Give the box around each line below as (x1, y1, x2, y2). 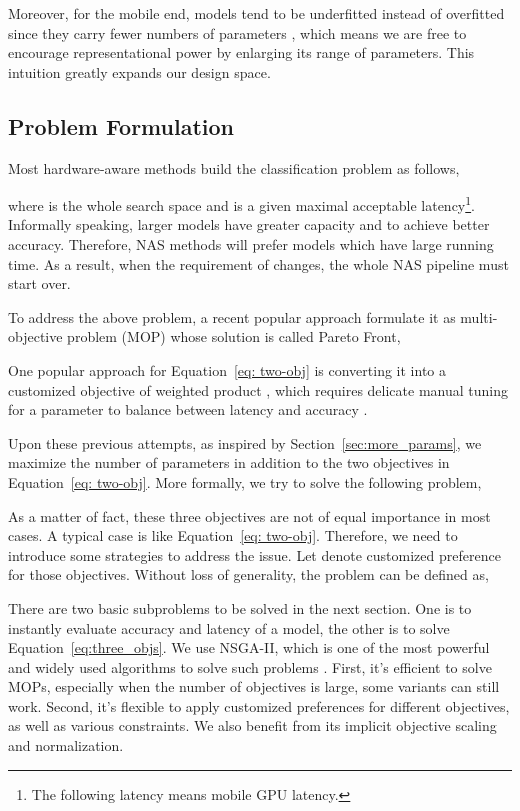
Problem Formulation (8, 110, 234, 141)
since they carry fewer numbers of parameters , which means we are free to (8, 22, 467, 43)
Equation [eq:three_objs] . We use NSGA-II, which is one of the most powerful (8, 637, 490, 658)
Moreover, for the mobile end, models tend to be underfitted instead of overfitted (8, 3, 505, 23)
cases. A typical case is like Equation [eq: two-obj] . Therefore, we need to (8, 525, 458, 546)
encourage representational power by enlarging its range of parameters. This (8, 42, 475, 63)
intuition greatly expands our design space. (8, 61, 271, 82)
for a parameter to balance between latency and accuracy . (8, 399, 368, 420)
